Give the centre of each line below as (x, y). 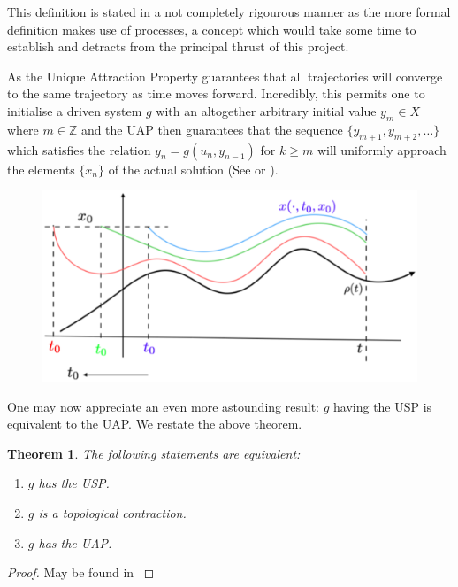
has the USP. (74, 483)
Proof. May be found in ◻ (81, 572)
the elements (41, 169)
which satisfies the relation (79, 149)
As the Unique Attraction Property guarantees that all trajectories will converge (225, 76)
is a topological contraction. (112, 513)
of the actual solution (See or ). (193, 169)
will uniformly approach (382, 149)
